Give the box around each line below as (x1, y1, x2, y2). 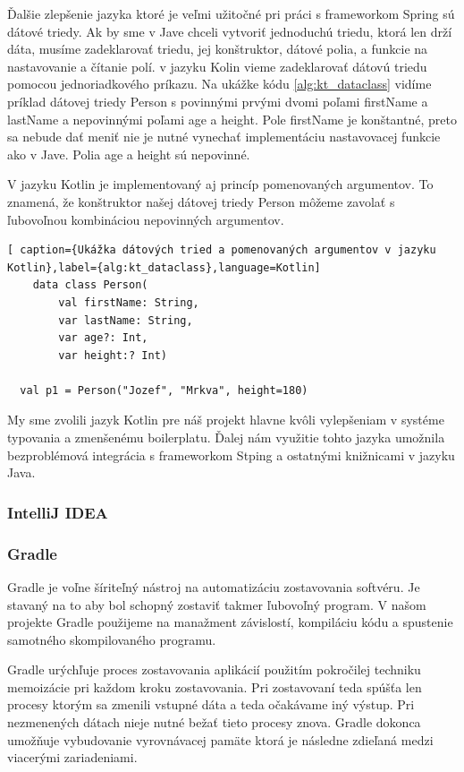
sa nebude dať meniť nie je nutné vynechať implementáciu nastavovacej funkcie (7, 127, 441, 146)
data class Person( (32, 279, 148, 292)
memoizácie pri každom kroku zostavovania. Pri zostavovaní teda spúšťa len (7, 677, 422, 696)
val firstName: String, (58, 296, 199, 309)
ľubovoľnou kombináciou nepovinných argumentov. (7, 210, 284, 228)
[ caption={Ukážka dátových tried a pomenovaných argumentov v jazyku (7, 244, 436, 257)
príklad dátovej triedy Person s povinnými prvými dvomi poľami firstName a (7, 91, 428, 110)
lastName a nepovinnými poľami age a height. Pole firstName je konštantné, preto (7, 109, 457, 128)
